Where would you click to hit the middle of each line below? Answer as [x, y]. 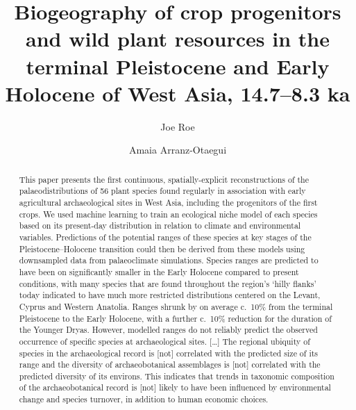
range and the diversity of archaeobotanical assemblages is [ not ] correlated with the [170, 364]
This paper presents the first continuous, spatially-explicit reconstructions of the [164, 179]
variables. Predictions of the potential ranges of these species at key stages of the [165, 237]
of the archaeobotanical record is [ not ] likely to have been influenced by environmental [175, 387]
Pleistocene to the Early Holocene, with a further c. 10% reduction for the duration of [175, 318]
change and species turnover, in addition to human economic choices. [144, 399]
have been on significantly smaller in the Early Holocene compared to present [159, 271]
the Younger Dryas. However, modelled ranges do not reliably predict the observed [168, 330]
